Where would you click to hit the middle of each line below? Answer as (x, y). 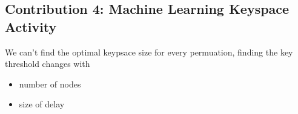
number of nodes (50, 84)
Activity (31, 26)
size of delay (42, 104)
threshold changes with (48, 64)
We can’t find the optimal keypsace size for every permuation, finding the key (149, 52)
